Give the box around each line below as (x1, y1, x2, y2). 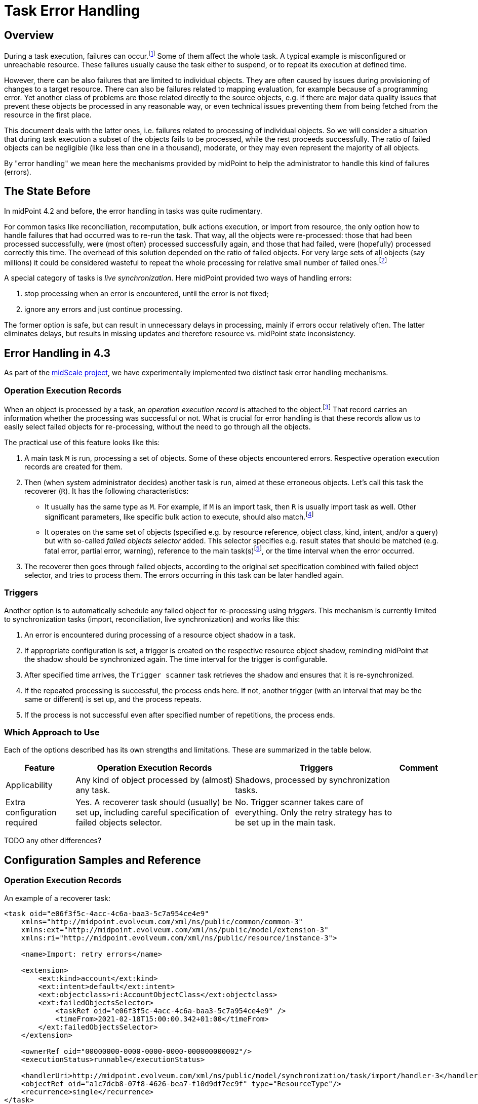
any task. (75, 785, 110, 796)
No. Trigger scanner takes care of (235, 797, 364, 808)
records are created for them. (24, 462, 123, 471)
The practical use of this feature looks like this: (4, 438, 160, 447)
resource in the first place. (4, 110, 92, 119)
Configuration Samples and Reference (4, 853, 201, 866)
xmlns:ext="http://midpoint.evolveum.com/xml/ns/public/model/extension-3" (21, 925, 329, 934)
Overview (4, 28, 54, 42)
